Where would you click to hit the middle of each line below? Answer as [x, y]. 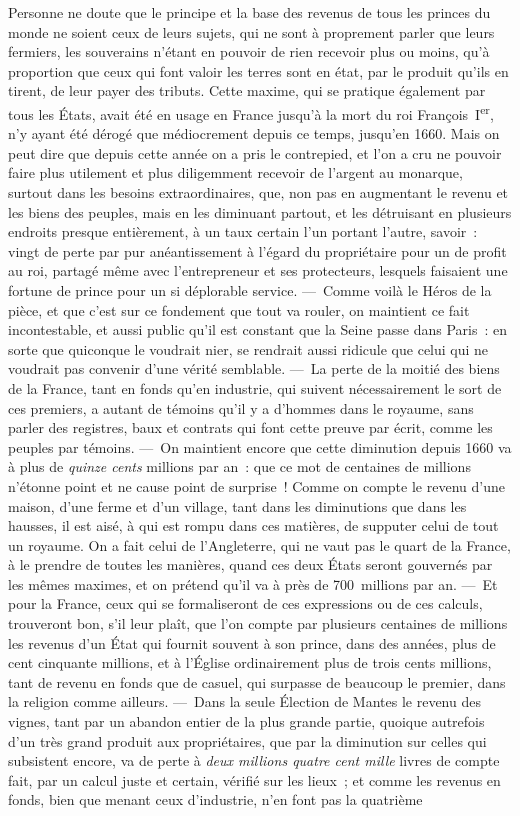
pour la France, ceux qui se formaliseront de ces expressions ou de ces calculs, [245, 603]
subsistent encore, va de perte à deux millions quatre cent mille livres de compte [254, 760]
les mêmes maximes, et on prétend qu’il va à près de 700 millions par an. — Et [253, 583]
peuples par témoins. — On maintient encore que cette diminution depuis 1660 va [260, 446]
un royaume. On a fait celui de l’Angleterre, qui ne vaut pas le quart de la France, [259, 544]
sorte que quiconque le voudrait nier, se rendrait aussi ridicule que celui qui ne [248, 348]
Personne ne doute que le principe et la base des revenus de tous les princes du [249, 12]
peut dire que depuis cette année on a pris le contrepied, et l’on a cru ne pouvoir [255, 152]
